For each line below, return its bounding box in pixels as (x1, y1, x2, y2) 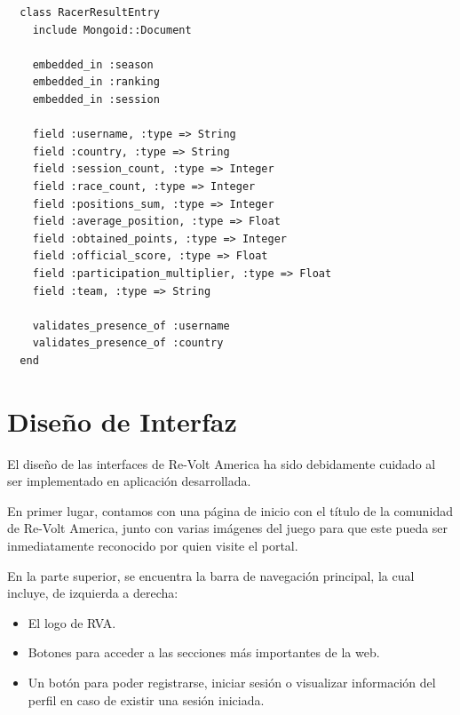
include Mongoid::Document (32, 23, 192, 36)
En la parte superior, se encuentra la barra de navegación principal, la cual (7, 566, 415, 584)
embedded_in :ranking (32, 75, 160, 89)
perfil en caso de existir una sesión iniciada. (28, 690, 265, 709)
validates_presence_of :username (32, 319, 230, 332)
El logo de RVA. (28, 613, 116, 632)
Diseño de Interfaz (7, 402, 237, 439)
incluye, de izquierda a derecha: (7, 584, 178, 602)
